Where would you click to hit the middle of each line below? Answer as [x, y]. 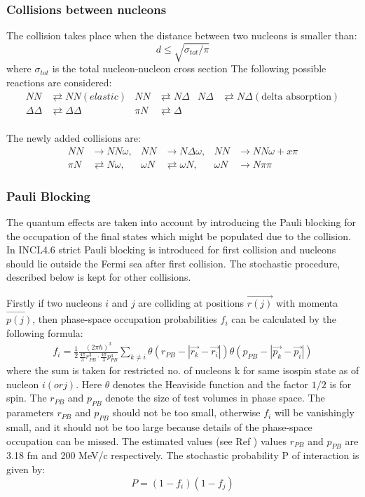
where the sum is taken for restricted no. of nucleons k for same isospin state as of [183, 370]
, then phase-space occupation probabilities [125, 319]
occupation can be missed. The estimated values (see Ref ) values [146, 440]
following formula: [45, 332]
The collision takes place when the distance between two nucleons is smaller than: [182, 35]
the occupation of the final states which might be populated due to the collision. [179, 236]
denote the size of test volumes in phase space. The [215, 398]
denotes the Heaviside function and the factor [211, 384]
